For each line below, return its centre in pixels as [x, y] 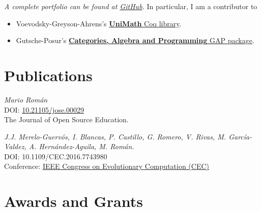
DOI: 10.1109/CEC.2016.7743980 [56, 156]
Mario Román [26, 99]
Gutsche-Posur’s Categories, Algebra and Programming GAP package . [135, 40]
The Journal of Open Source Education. [66, 119]
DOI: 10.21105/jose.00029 [44, 109]
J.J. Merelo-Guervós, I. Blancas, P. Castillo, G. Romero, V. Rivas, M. [115, 136]
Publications [48, 75]
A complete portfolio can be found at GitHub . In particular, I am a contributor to [131, 6]
